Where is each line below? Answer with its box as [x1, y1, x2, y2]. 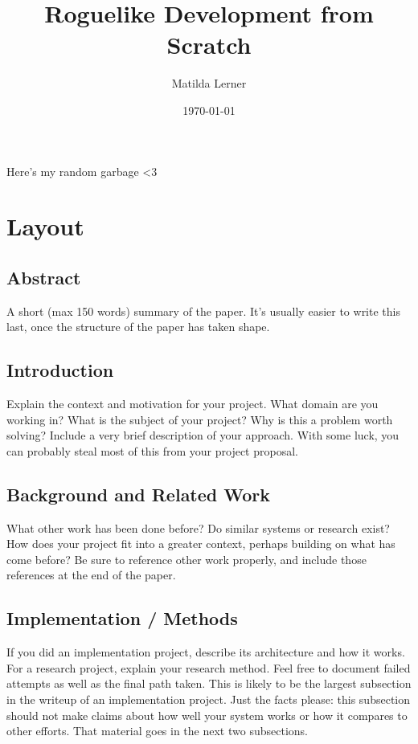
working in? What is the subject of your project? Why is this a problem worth [6, 411, 393, 427]
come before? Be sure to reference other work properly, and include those [6, 550, 367, 567]
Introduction [6, 358, 114, 382]
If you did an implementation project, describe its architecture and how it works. [6, 644, 405, 660]
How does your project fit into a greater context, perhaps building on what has [6, 535, 395, 552]
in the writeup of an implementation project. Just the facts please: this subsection [6, 691, 411, 707]
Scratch [166, 28, 252, 61]
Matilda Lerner [171, 75, 247, 92]
